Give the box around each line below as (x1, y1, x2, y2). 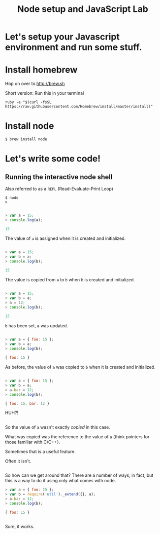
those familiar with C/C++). (5, 439, 60, 445)
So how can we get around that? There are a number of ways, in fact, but (5, 472, 154, 478)
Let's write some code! (5, 153, 101, 164)
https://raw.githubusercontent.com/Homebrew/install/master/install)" (5, 104, 153, 109)
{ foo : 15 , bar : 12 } (5, 401, 50, 406)
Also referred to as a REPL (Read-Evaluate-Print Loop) (5, 186, 113, 192)
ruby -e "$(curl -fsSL (5, 100, 52, 105)
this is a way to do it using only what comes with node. (5, 478, 116, 484)
